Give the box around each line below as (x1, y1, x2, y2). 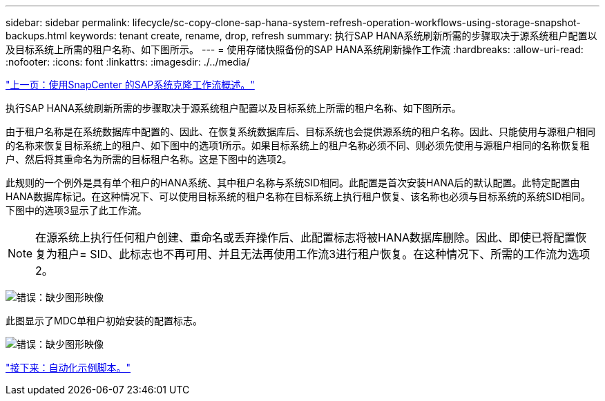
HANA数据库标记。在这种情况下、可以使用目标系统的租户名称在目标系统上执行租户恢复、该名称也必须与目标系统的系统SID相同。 (6, 190, 591, 202)
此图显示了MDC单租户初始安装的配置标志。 (6, 315, 202, 326)
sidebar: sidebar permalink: (6, 17, 130, 28)
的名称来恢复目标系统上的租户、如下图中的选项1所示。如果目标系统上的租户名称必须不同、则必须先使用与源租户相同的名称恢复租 (6, 139, 590, 151)
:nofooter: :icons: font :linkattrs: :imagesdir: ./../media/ (6, 56, 250, 68)
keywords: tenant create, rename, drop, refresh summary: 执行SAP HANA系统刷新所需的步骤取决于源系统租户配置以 (69, 30, 597, 41)
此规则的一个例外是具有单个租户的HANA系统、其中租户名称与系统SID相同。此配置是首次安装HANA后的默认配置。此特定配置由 (6, 177, 580, 188)
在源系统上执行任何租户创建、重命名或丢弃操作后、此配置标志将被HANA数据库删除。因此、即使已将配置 (35, 231, 576, 244)
